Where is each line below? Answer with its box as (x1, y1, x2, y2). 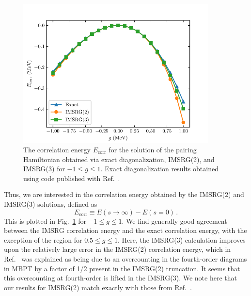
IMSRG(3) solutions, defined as (4, 199, 97, 209)
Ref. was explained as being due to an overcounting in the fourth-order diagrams (4, 253, 247, 263)
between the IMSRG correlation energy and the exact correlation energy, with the (4, 225, 247, 235)
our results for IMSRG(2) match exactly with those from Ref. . (4, 282, 192, 292)
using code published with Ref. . (23, 173, 120, 183)
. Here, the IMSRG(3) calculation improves (118, 234, 246, 245)
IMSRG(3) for (23, 164, 65, 174)
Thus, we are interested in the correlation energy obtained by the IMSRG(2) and (4, 189, 244, 199)
